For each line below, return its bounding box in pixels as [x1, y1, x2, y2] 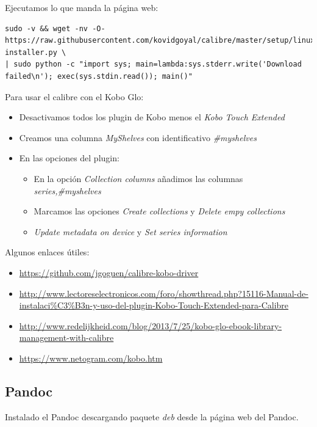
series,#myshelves [34, 184, 101, 197]
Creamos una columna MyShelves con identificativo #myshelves [19, 131, 257, 144]
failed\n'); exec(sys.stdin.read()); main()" [5, 71, 193, 81]
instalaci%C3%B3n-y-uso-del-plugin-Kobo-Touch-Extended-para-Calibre [19, 299, 289, 312]
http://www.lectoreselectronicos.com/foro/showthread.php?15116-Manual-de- [19, 286, 308, 299]
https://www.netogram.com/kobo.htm [19, 351, 163, 364]
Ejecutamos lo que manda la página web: [5, 1, 158, 13]
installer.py [5, 48, 57, 57]
